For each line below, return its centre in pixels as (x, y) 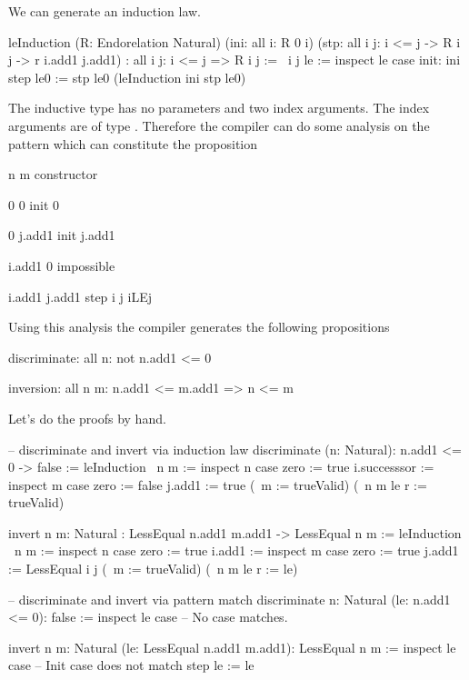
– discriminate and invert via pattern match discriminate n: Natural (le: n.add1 (230, 599)
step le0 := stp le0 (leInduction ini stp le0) (127, 77)
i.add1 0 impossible (62, 265)
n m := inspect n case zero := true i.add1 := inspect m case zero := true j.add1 (236, 550)
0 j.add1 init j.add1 (62, 235)
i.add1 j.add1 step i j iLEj (80, 296)
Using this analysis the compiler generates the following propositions (199, 327)
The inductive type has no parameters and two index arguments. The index (219, 108)
